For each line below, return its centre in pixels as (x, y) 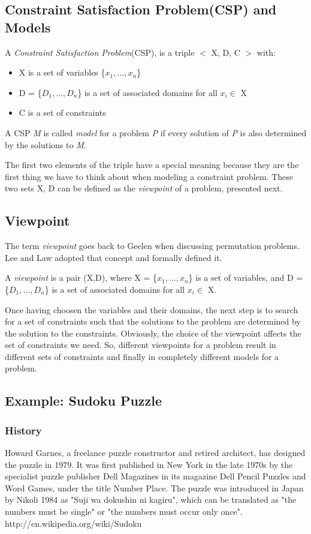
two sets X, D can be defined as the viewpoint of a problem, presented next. (144, 188)
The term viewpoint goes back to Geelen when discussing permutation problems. (152, 246)
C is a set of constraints (62, 112)
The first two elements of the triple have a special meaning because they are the (152, 165)
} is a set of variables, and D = (246, 277)
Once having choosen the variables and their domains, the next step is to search (152, 309)
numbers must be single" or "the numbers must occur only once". (124, 511)
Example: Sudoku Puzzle (84, 400)
